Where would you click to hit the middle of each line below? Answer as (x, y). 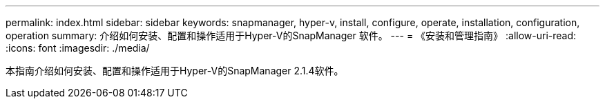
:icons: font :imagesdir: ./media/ (78, 48)
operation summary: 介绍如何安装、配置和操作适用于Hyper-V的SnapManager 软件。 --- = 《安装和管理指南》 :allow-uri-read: (291, 35)
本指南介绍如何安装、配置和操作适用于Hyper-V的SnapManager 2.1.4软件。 (175, 71)
